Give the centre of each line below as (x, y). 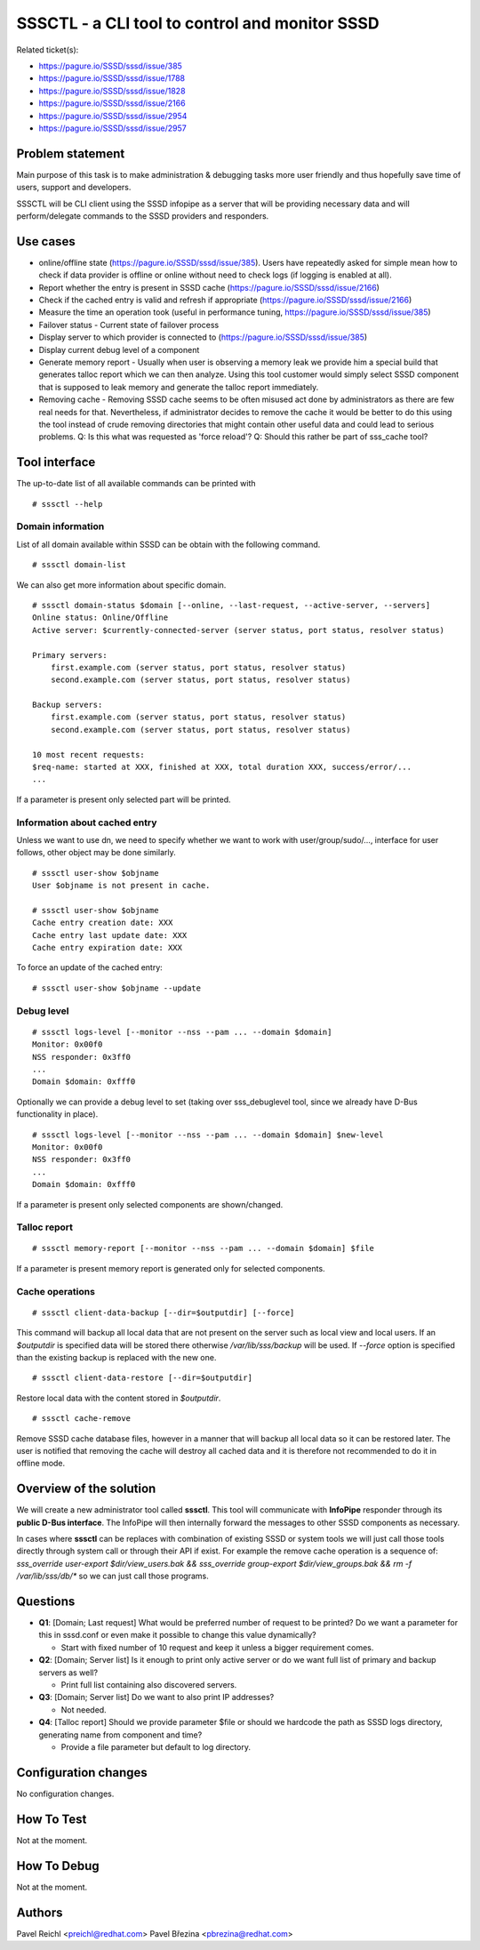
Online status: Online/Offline (100, 618)
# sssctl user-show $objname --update (117, 988)
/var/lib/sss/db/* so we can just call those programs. (112, 1576)
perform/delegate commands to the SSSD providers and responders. (143, 216)
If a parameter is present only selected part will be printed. (124, 799)
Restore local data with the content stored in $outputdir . (119, 1398)
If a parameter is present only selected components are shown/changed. (150, 1204)
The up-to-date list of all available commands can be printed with (136, 484)
